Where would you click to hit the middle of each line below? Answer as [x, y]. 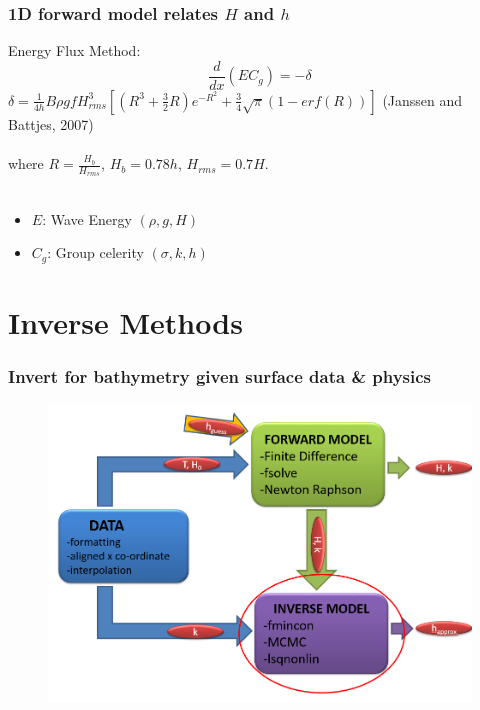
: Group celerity [95, 252]
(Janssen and [422, 99]
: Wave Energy [87, 218]
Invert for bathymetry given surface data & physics [220, 376]
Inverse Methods [125, 322]
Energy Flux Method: [74, 50]
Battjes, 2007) [51, 123]
